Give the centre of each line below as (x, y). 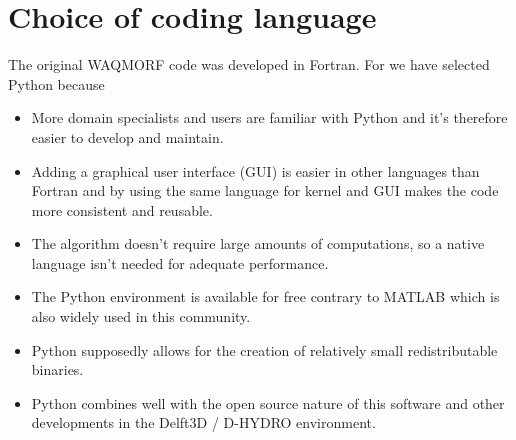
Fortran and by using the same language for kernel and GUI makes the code (265, 190)
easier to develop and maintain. (127, 136)
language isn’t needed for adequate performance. (180, 262)
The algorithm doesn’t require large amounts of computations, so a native (258, 243)
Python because (56, 83)
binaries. (57, 369)
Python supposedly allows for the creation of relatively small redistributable (264, 349)
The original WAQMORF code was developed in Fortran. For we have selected (249, 64)
